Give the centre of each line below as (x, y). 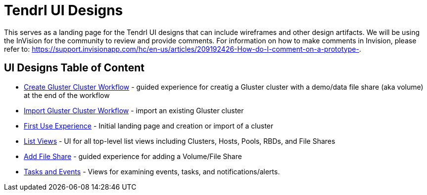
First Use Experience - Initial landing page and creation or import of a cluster (149, 126)
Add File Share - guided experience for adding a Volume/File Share (133, 156)
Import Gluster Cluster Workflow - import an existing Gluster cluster (134, 110)
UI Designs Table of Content (74, 68)
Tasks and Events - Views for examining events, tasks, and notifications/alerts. (152, 171)
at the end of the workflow (67, 95)
